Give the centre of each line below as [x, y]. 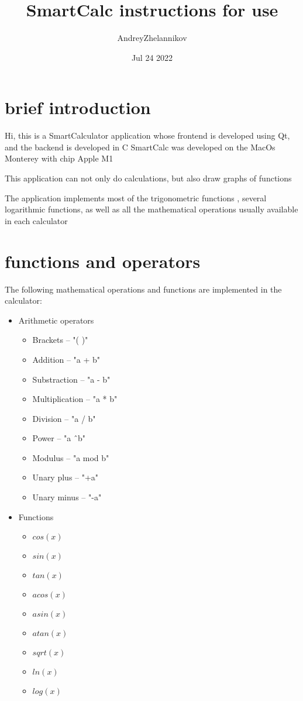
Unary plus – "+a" [66, 477]
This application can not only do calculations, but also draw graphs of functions [148, 178]
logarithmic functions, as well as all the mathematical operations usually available [151, 209]
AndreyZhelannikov [152, 38]
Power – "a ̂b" [59, 438]
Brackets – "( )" [60, 340]
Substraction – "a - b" [71, 379]
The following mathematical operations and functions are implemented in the [143, 289]
